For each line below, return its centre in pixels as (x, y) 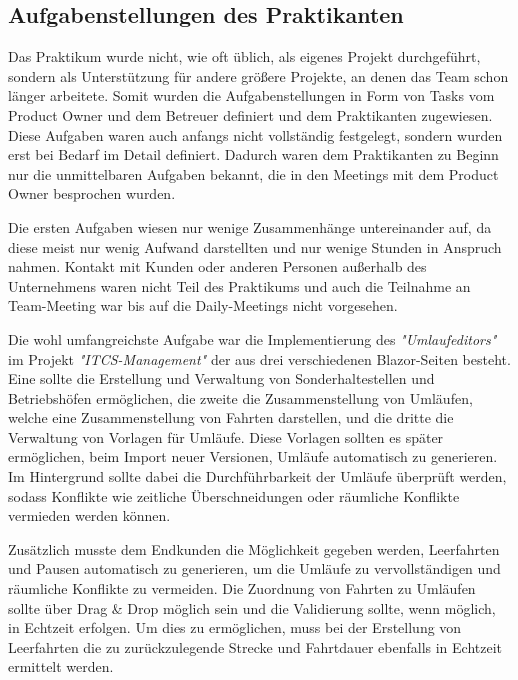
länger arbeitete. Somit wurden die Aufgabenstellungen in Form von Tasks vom (251, 95)
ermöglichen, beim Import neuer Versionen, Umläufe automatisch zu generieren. (253, 456)
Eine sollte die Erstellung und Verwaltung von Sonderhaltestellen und (221, 378)
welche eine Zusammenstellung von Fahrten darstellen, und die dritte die (231, 417)
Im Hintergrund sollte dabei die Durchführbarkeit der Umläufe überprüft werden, (257, 476)
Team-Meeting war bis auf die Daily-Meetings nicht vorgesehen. (203, 305)
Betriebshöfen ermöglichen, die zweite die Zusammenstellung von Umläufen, (240, 397)
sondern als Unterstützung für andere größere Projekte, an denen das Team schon (258, 75)
